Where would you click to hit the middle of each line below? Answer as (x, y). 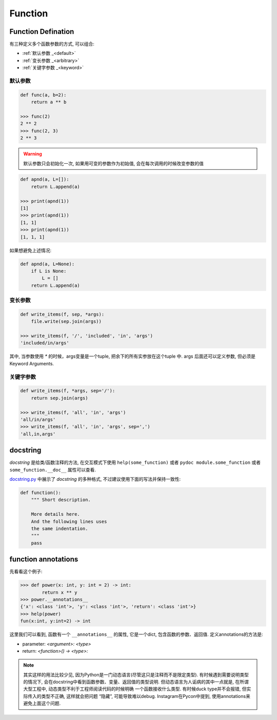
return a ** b (49, 102)
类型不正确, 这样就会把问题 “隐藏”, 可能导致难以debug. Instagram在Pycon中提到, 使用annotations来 (146, 696)
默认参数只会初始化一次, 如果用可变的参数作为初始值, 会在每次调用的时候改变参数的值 (113, 163)
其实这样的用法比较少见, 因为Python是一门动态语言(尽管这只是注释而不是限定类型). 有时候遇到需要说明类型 (136, 674)
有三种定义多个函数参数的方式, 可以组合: (52, 44)
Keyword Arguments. (32, 363)
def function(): (41, 492)
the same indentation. (60, 528)
